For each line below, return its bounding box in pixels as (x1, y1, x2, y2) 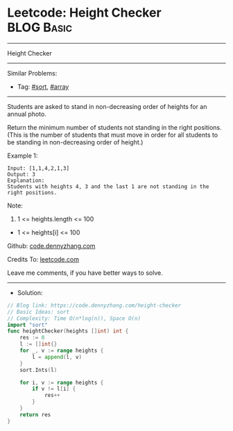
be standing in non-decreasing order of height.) (7, 137, 144, 146)
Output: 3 (7, 171, 36, 178)
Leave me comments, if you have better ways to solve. (7, 269, 163, 277)
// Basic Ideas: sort (7, 308, 70, 315)
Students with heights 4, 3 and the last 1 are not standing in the (7, 183, 209, 190)
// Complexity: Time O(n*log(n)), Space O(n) (7, 314, 141, 322)
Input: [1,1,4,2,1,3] (7, 164, 70, 171)
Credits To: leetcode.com (7, 255, 80, 263)
